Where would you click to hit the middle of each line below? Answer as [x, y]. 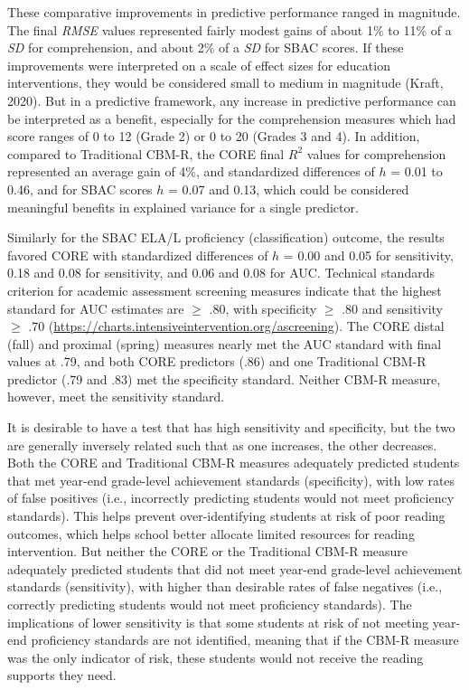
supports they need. [62, 675]
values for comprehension [376, 153]
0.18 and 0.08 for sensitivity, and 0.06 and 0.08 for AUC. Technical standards [221, 273]
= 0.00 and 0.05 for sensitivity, [368, 255]
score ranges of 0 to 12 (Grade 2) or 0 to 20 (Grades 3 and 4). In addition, [214, 136]
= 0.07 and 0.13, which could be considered [289, 189]
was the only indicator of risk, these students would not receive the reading [216, 657]
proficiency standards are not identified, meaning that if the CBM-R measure [245, 640]
